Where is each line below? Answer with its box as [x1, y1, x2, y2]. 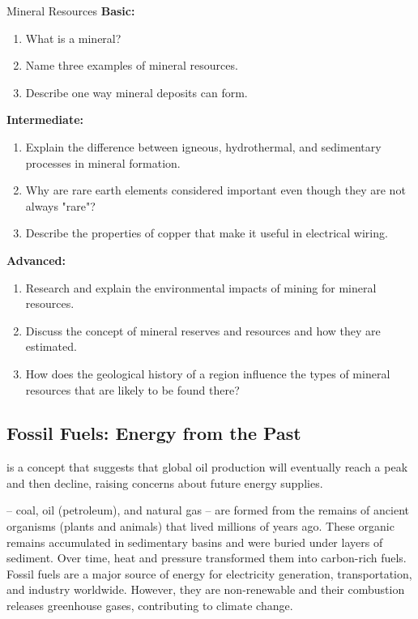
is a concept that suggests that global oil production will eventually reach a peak [6, 459, 408, 476]
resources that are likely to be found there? [25, 381, 240, 398]
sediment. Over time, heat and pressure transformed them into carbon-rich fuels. [6, 549, 407, 566]
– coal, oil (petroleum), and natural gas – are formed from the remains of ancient [6, 502, 409, 519]
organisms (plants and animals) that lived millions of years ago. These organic [6, 518, 395, 535]
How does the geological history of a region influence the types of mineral [25, 365, 390, 382]
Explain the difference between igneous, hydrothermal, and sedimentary [25, 138, 382, 155]
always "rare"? [25, 197, 96, 214]
